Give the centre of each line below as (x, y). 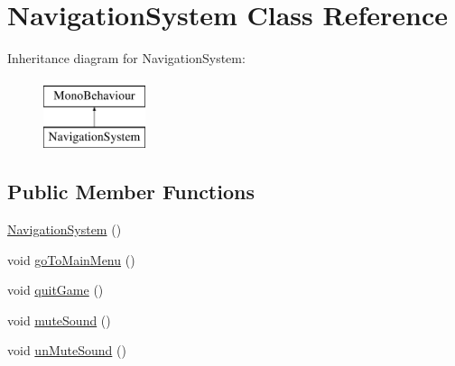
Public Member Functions (131, 192)
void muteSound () (59, 320)
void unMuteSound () (67, 350)
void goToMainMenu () (71, 259)
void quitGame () (56, 290)
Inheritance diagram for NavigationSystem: (126, 58)
